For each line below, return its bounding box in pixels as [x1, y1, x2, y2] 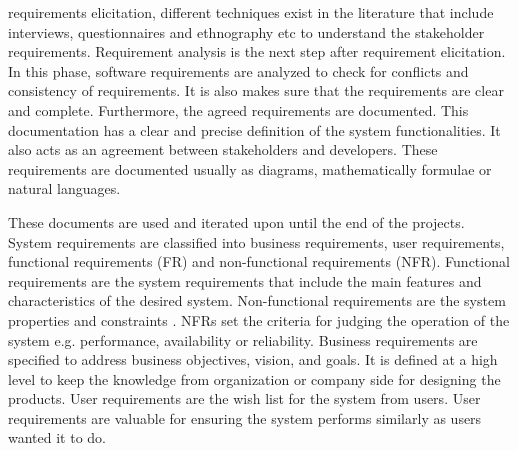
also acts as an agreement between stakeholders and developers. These [8, 139, 438, 160]
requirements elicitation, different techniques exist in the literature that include [8, 2, 494, 22]
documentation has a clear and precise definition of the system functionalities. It [8, 119, 501, 140]
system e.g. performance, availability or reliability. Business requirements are [8, 329, 478, 350]
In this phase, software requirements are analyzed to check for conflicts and [8, 60, 469, 81]
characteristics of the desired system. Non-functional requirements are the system [8, 290, 506, 311]
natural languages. [8, 178, 121, 199]
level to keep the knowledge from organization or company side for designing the [8, 368, 501, 389]
